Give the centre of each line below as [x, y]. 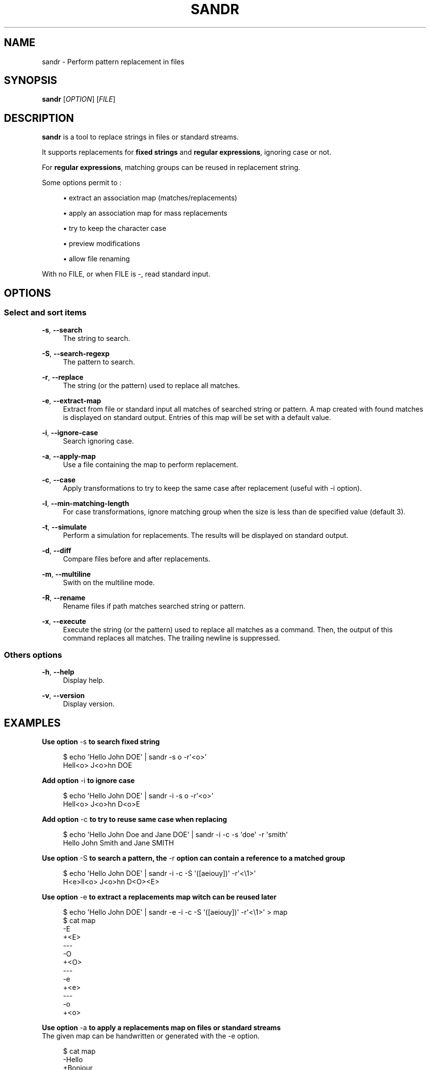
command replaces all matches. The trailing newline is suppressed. [172, 638]
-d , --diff [57, 550]
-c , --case [59, 479]
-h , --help [58, 672]
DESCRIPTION [39, 118]
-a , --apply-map [69, 456]
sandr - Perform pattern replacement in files [113, 61]
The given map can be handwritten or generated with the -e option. [151, 1036]
